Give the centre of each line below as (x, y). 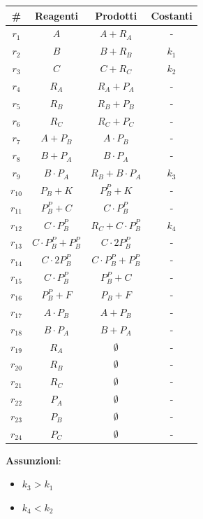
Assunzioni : (33, 460)
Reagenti (57, 15)
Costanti (172, 15)
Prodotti (116, 15)
